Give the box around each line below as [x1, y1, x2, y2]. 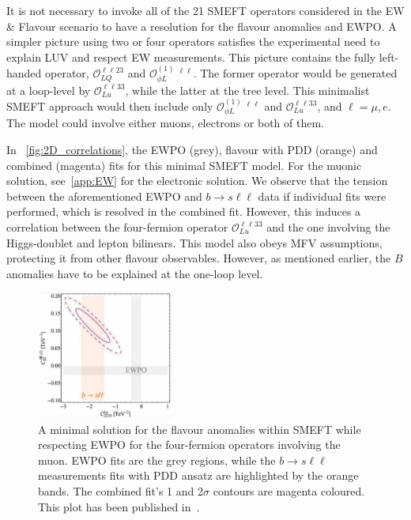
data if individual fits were [258, 187, 386, 204]
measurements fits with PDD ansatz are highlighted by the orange [38, 467, 359, 484]
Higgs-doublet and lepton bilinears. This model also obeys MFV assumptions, [6, 234, 383, 251]
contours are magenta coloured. [213, 482, 365, 499]
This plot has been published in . [38, 498, 200, 514]
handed [6, 65, 42, 81]
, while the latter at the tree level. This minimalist [125, 81, 370, 98]
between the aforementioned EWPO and [6, 187, 202, 204]
